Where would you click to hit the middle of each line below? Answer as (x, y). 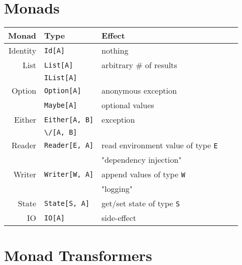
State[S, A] (67, 203)
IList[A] (61, 78)
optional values (128, 105)
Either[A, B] (69, 119)
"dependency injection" (142, 160)
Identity (22, 51)
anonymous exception (139, 91)
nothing (115, 51)
